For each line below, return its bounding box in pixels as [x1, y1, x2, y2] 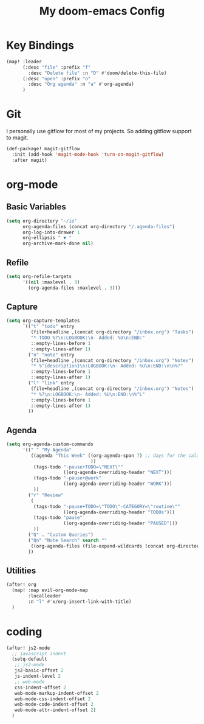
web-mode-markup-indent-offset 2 [14, 690, 99, 696]
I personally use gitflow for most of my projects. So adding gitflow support [6, 128, 192, 135]
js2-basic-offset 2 [14, 667, 64, 674]
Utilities [6, 565, 36, 576]
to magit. [6, 134, 29, 141]
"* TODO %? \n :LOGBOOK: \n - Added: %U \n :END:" [30, 335, 146, 341]
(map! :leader [6, 58, 42, 64]
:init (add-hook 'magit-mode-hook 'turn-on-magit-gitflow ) [12, 151, 165, 158]
